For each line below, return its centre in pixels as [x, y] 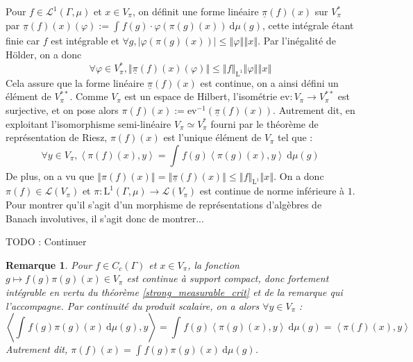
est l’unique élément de [212, 137]
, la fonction [213, 264]
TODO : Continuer [46, 241]
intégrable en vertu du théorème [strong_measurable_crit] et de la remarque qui [174, 292]
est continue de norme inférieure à [272, 191]
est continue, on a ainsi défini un [269, 82]
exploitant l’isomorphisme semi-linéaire [88, 123]
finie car [23, 41]
